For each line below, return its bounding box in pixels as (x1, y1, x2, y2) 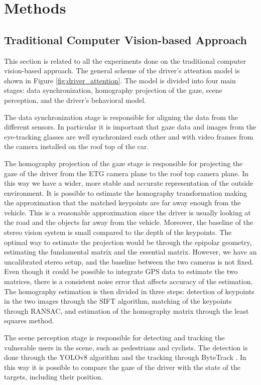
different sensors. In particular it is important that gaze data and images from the (4, 121, 256, 132)
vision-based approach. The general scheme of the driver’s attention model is (4, 65, 240, 76)
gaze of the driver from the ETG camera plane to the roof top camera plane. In (4, 168, 249, 178)
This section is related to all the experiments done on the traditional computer (4, 55, 246, 66)
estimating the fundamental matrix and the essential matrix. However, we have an (4, 246, 257, 257)
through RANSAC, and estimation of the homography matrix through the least (4, 305, 249, 316)
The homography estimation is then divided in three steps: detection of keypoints (4, 286, 254, 296)
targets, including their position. (4, 371, 103, 382)
